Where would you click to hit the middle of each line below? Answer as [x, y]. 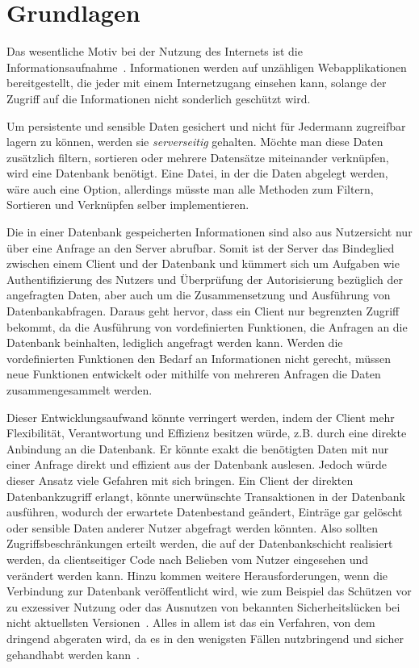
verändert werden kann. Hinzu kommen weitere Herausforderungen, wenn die [197, 575]
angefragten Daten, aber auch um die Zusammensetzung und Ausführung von [199, 295]
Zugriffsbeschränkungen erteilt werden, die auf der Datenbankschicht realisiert [200, 543]
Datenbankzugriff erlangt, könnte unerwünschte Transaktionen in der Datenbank [206, 496]
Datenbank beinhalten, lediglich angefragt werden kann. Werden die [175, 342]
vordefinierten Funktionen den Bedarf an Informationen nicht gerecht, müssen [199, 358]
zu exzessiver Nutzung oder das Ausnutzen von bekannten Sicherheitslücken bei [203, 606]
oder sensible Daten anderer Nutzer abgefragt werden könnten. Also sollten [193, 527]
